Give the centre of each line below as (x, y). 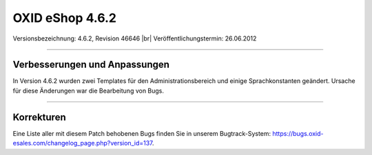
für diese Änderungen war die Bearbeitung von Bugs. (89, 91)
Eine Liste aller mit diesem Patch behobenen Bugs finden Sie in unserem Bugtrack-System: (142, 133)
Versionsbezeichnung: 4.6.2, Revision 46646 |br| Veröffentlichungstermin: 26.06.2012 (135, 38)
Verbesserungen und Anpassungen (91, 65)
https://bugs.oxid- (298, 133)
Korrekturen (39, 117)
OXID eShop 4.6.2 (65, 18)
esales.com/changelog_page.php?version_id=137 (83, 143)
